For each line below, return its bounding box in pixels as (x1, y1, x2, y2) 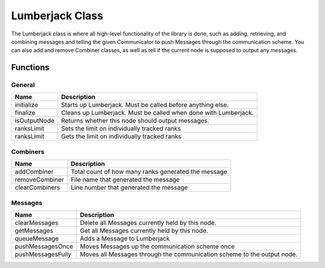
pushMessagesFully (14, 250, 72, 258)
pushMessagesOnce (14, 242, 73, 251)
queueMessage (14, 234, 59, 243)
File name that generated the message (70, 175, 180, 184)
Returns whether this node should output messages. (61, 117, 209, 125)
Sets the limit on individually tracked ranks (61, 124, 181, 133)
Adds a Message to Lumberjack (79, 234, 170, 243)
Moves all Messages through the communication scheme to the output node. (79, 250, 298, 258)
